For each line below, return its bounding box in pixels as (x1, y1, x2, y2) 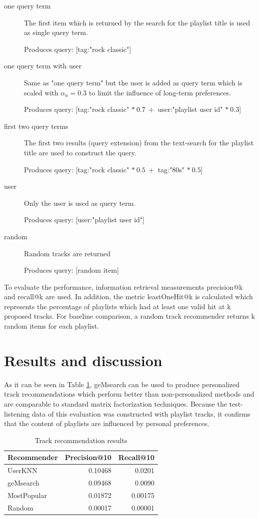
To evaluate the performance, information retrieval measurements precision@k (4, 281, 243, 292)
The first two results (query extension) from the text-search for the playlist (24, 137, 254, 148)
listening (4, 408, 30, 419)
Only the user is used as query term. (24, 197, 136, 208)
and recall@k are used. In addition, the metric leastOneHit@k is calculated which (4, 291, 253, 302)
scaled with (24, 87, 58, 97)
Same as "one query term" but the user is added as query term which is (24, 77, 242, 87)
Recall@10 (118, 452, 154, 463)
